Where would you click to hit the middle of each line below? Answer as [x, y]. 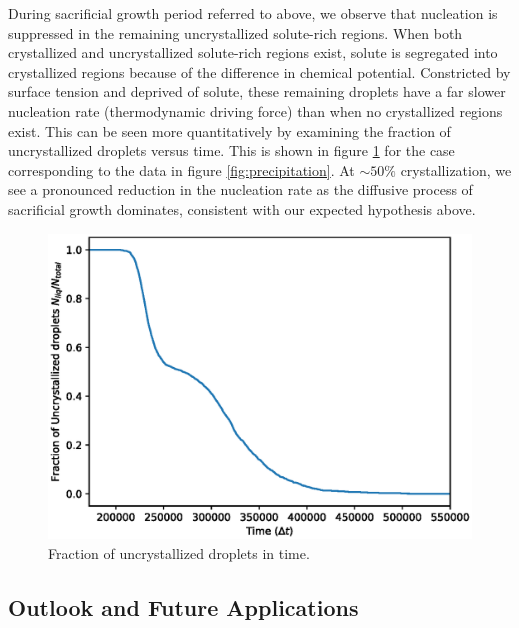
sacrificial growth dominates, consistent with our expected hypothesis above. [242, 208]
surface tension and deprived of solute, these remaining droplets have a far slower [257, 91]
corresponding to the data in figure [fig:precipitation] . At [181, 169]
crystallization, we [456, 169]
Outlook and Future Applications [183, 606]
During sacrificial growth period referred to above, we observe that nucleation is [253, 13]
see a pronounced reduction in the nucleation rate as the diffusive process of [240, 189]
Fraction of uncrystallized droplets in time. [179, 552]
